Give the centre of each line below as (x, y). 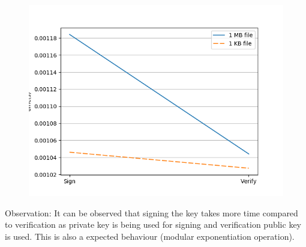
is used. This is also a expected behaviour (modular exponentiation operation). (150, 236)
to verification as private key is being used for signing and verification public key (153, 224)
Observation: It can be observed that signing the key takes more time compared (151, 212)
